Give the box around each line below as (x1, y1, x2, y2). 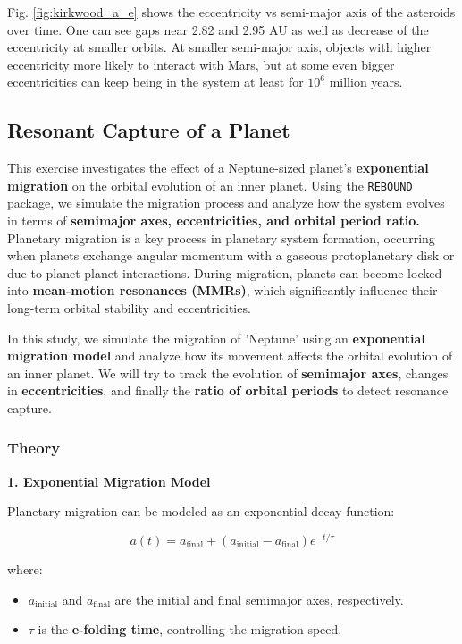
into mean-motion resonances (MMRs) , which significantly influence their (7, 281, 438, 300)
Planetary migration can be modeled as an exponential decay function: (7, 502, 395, 521)
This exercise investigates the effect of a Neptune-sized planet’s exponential (7, 158, 429, 177)
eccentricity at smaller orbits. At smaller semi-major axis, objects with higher (7, 38, 432, 56)
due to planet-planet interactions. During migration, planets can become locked (7, 263, 442, 282)
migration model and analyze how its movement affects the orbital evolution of (7, 346, 453, 365)
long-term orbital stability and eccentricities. (7, 298, 251, 317)
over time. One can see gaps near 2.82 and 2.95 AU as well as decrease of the (7, 20, 429, 38)
